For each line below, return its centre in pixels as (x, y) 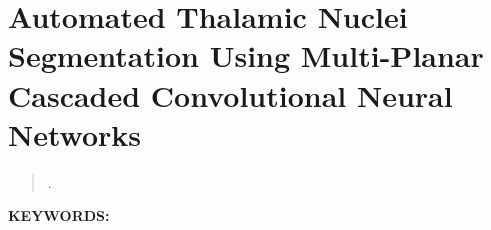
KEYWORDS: (59, 215)
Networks (75, 133)
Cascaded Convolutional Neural (230, 94)
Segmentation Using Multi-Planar (246, 55)
